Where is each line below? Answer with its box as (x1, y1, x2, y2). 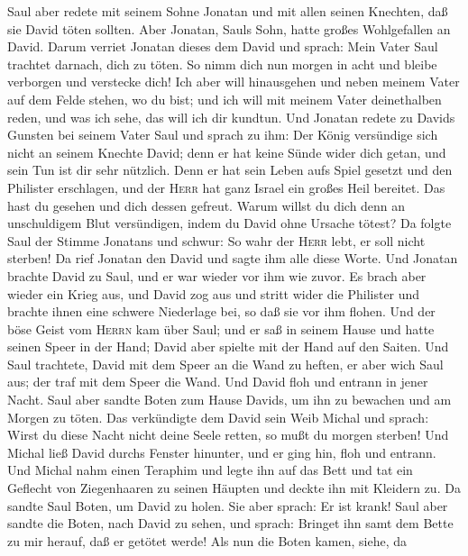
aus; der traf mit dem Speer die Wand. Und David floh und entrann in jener (7, 372, 428, 391)
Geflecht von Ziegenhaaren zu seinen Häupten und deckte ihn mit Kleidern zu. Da (7, 479, 461, 497)
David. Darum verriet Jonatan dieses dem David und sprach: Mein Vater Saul (7, 37, 438, 56)
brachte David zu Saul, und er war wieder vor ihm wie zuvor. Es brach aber (7, 266, 427, 285)
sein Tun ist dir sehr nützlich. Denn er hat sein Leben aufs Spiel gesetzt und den (7, 160, 453, 179)
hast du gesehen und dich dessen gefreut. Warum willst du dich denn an (7, 196, 406, 214)
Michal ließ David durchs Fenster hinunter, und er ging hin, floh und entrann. (7, 442, 436, 461)
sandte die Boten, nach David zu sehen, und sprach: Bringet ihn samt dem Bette (7, 514, 454, 533)
